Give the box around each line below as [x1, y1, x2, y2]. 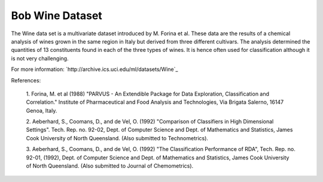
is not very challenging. [11, 54, 69, 62]
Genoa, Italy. [26, 107, 57, 114]
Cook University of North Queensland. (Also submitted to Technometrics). [26, 134, 209, 141]
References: [11, 76, 41, 84]
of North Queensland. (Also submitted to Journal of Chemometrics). [26, 162, 194, 169]
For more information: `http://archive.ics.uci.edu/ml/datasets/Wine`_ [11, 66, 178, 73]
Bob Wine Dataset [11, 9, 103, 22]
